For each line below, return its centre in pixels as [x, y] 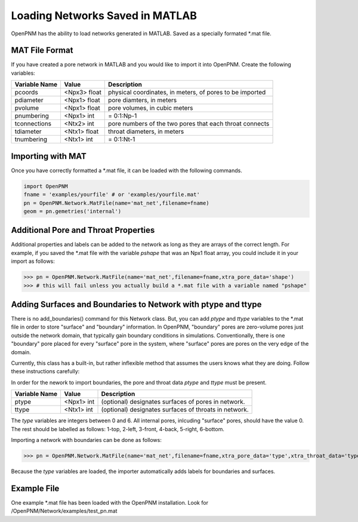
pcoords [26, 93]
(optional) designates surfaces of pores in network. [173, 402]
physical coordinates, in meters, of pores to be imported [187, 93]
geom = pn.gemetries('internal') [72, 211]
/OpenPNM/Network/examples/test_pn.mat [64, 511]
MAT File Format [42, 50]
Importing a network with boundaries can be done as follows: [87, 440]
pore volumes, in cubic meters [151, 108]
